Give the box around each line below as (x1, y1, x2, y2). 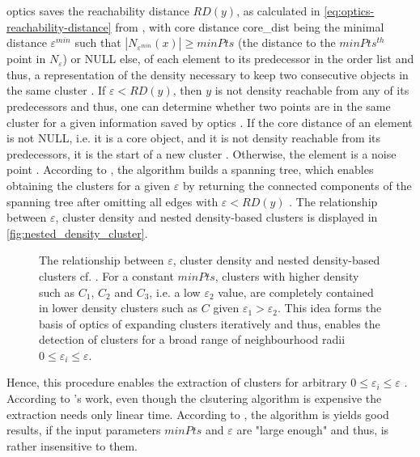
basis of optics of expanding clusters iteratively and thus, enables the (39, 315, 380, 332)
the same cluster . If (6, 82, 106, 99)
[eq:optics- (324, 2, 375, 19)
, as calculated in (236, 2, 320, 19)
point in (6, 50, 46, 67)
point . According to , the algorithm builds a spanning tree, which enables (6, 161, 374, 178)
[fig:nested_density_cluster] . (6, 224, 148, 241)
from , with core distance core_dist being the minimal (115, 18, 384, 35)
